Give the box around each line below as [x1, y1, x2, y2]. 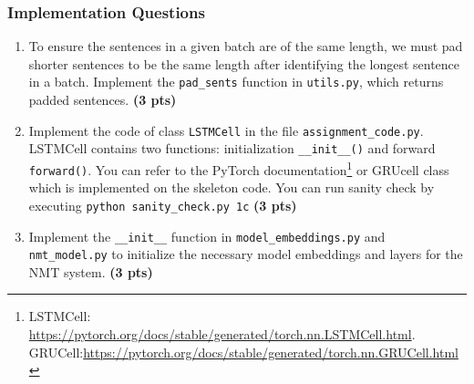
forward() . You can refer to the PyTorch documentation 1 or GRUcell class [28, 157, 449, 179]
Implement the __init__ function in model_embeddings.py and [28, 226, 386, 245]
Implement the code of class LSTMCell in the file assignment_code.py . [28, 120, 424, 140]
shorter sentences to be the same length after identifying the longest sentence [28, 54, 460, 73]
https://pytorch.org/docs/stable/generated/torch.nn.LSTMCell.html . [28, 325, 416, 344]
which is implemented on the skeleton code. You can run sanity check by [28, 178, 435, 197]
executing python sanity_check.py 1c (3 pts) [28, 195, 297, 214]
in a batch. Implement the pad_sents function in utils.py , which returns [28, 72, 444, 91]
